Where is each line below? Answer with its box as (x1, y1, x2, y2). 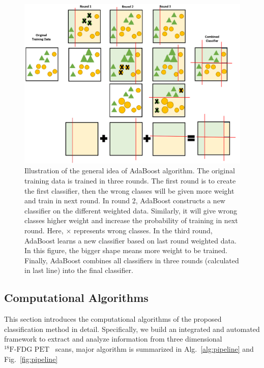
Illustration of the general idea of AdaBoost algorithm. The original (24, 165, 235, 176)
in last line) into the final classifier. (24, 265, 133, 275)
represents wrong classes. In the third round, (73, 225, 213, 236)
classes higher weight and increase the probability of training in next (24, 215, 238, 226)
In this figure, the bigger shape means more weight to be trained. (24, 245, 227, 256)
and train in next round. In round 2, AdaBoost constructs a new (24, 195, 225, 206)
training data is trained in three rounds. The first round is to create (24, 175, 236, 186)
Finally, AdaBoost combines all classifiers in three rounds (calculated (24, 255, 239, 265)
